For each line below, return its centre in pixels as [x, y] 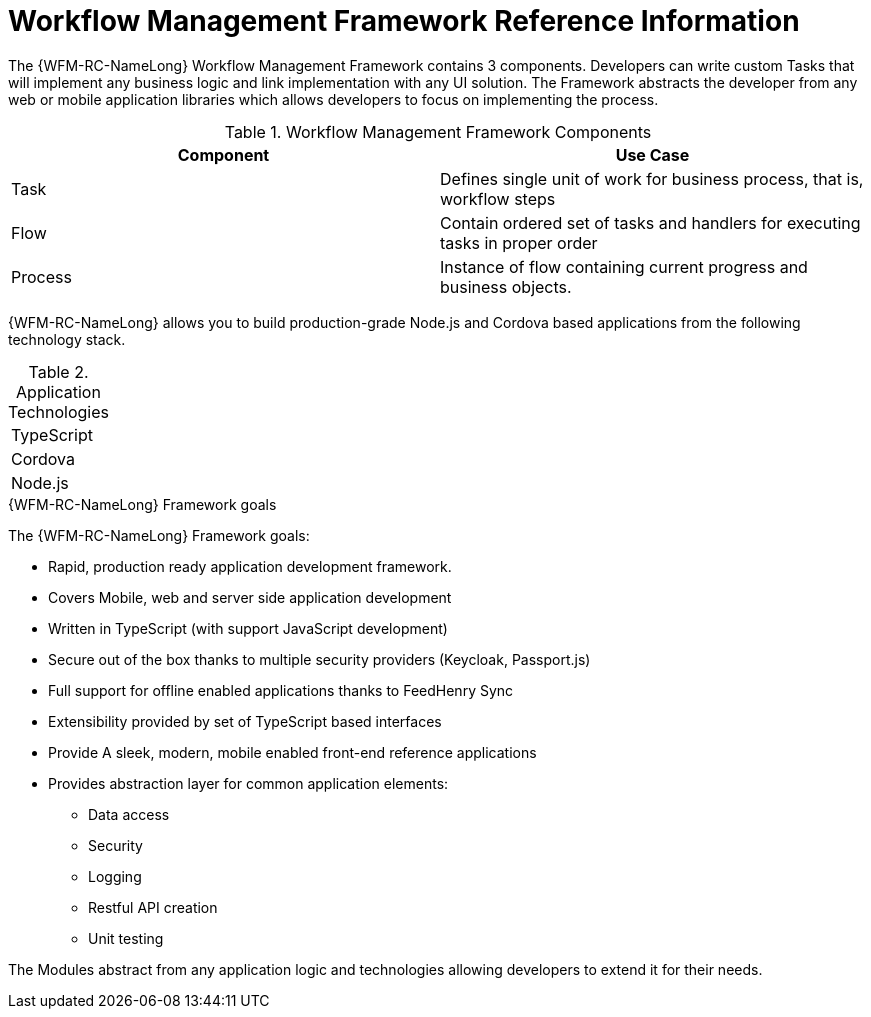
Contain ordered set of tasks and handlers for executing [650, 222]
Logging [115, 876]
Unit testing [126, 938]
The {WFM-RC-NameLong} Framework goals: [159, 535]
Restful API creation [153, 907]
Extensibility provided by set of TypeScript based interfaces [245, 721]
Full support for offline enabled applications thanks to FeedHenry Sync [281, 690]
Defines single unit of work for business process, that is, [652, 178]
